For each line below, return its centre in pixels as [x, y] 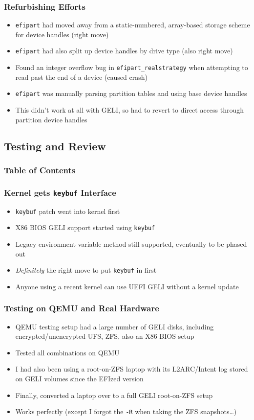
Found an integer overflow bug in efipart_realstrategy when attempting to [132, 67]
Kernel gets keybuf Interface [60, 192]
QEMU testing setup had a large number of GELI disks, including [115, 326]
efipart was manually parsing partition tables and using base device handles [131, 93]
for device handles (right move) [62, 34]
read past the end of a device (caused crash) [81, 77]
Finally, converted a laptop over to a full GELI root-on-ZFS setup [114, 395]
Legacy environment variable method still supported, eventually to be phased [131, 244]
